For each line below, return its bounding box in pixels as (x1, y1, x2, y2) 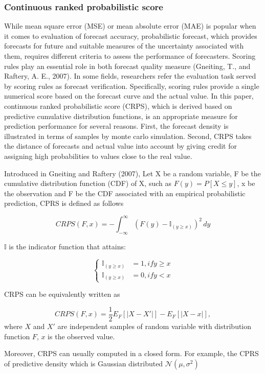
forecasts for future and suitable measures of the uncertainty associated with (4, 40, 244, 51)
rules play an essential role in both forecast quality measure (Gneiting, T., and (4, 60, 251, 71)
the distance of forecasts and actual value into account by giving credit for (4, 141, 237, 151)
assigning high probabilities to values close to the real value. (4, 150, 192, 161)
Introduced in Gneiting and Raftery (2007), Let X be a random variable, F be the (4, 168, 261, 178)
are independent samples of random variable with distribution (57, 321, 252, 332)
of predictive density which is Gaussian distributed (4, 358, 163, 368)
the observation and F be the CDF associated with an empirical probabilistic (4, 188, 246, 198)
